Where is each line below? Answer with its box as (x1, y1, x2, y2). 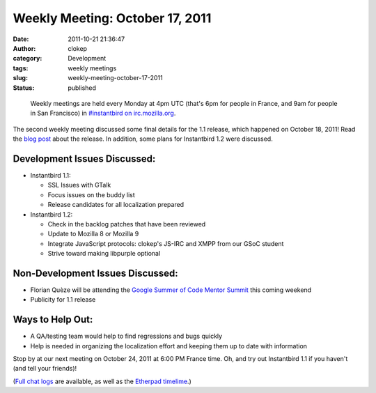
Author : (13, 44, 36, 52)
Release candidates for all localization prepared (47, 201, 185, 209)
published (68, 84, 97, 92)
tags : (13, 63, 29, 72)
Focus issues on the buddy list (47, 190, 135, 199)
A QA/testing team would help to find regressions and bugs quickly (30, 332, 223, 341)
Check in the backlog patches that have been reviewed (47, 219, 206, 228)
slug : (13, 74, 28, 82)
